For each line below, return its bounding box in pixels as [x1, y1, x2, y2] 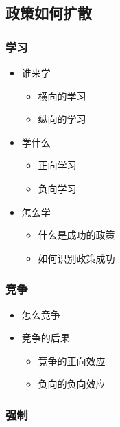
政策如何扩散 [5, 2, 92, 23]
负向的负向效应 [38, 377, 106, 391]
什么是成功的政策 [38, 228, 115, 242]
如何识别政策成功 [38, 250, 115, 265]
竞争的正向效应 [38, 353, 106, 368]
